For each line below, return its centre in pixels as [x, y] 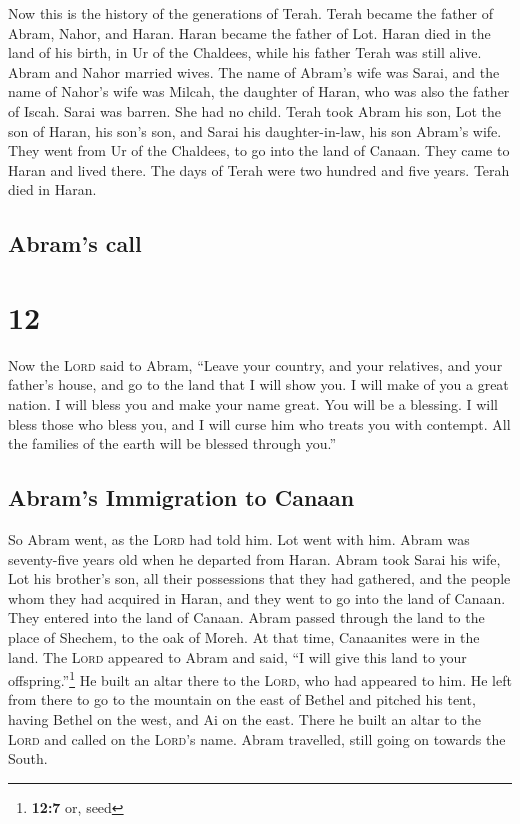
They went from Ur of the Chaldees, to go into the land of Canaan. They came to [259, 150]
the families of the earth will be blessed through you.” [172, 443]
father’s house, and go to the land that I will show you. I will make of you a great [258, 384]
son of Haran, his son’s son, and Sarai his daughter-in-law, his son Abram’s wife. [255, 130]
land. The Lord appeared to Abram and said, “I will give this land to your [237, 656]
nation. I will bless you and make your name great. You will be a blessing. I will [253, 404]
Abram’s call [75, 243]
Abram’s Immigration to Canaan [181, 497]
